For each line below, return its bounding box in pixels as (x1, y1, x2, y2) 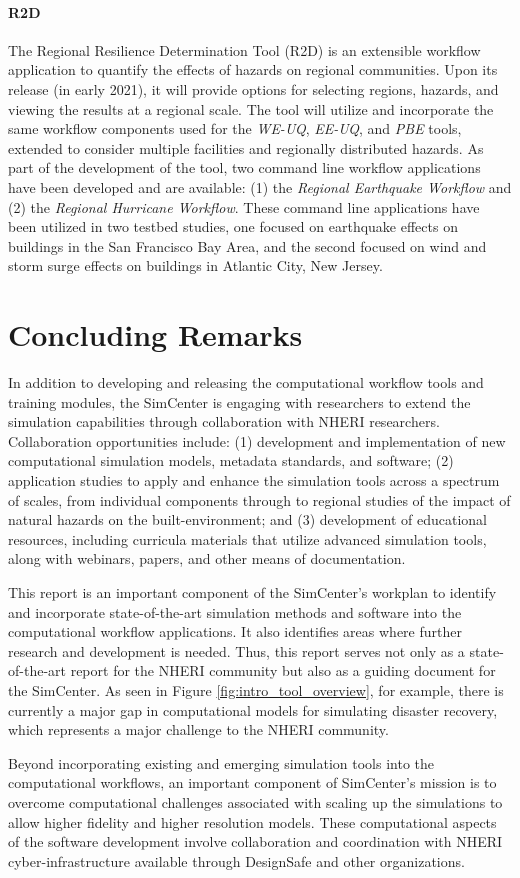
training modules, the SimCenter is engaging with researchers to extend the (8, 391, 471, 412)
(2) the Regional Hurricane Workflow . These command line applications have (8, 196, 480, 217)
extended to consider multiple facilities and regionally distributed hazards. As (8, 137, 484, 158)
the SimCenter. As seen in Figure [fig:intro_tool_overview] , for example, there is (8, 679, 504, 700)
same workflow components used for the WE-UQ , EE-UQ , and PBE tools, (8, 118, 462, 139)
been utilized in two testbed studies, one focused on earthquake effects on (8, 216, 458, 237)
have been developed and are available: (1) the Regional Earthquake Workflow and (8, 176, 512, 197)
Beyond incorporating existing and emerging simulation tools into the (8, 752, 435, 773)
